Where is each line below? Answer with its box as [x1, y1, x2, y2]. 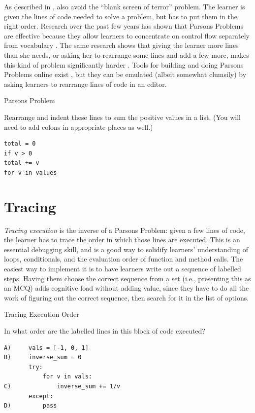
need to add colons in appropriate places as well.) [4, 121, 153, 132]
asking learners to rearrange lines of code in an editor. [4, 78, 167, 89]
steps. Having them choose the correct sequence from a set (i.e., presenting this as [4, 273, 251, 283]
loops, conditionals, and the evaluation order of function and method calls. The [4, 254, 243, 264]
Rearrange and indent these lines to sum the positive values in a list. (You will [4, 112, 241, 122]
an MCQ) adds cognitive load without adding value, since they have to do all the [4, 283, 249, 293]
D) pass [4, 402, 57, 410]
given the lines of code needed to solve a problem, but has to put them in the [4, 11, 237, 21]
